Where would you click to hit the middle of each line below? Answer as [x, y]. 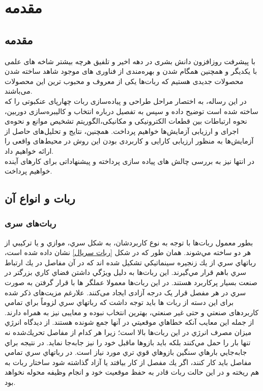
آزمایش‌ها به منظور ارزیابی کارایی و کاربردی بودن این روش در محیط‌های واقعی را [129, 141]
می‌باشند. [19, 91]
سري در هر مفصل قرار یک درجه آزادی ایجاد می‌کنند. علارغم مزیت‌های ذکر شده [125, 292]
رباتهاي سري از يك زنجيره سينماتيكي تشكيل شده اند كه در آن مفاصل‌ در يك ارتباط [130, 262]
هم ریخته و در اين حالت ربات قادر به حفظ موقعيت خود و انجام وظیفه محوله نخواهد [132, 372]
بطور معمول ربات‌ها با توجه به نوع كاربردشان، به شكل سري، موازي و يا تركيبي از [129, 242]
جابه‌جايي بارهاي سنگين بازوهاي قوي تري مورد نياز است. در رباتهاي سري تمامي [126, 352]
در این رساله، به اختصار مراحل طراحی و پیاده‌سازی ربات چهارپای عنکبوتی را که [126, 101]
